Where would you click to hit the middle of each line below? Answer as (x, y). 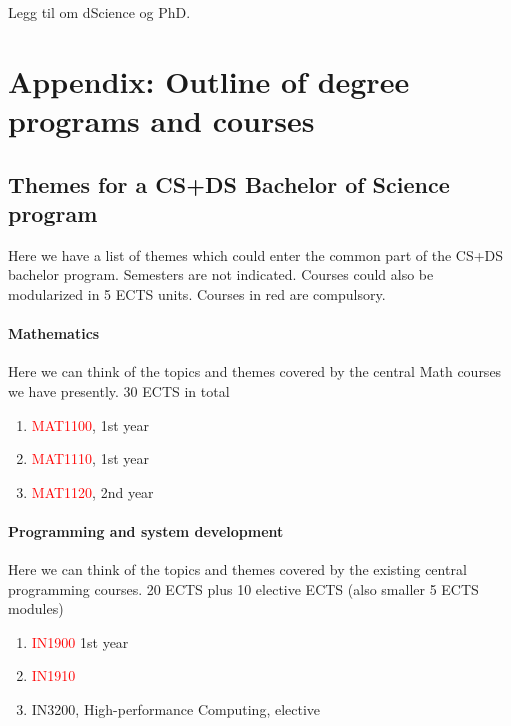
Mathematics (54, 333)
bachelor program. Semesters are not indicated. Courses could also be (221, 274)
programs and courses (161, 119)
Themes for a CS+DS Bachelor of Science (229, 183)
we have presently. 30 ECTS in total (119, 390)
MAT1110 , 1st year (90, 458)
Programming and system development (146, 530)
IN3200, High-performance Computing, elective (176, 709)
